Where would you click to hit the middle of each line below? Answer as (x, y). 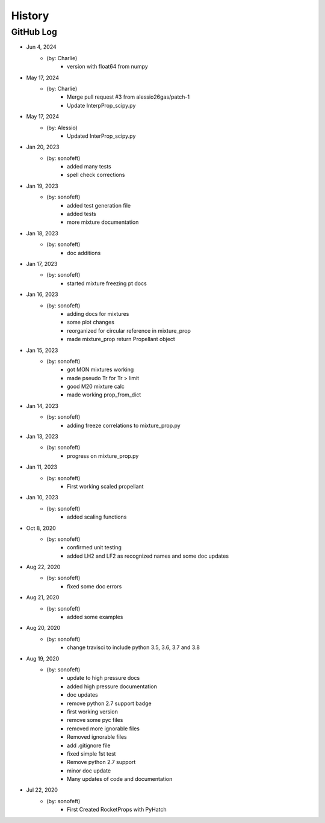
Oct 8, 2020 (41, 528)
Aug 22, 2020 (43, 567)
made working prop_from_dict (104, 395)
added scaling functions (97, 517)
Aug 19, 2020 (43, 658)
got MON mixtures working (101, 369)
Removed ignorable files (97, 737)
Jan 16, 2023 (42, 294)
